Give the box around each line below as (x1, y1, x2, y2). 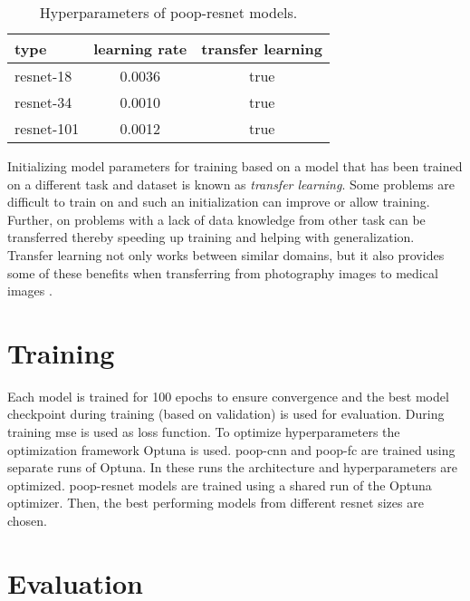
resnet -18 (14, 65, 72, 86)
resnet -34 (14, 92, 72, 112)
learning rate (93, 38, 187, 59)
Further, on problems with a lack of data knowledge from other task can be (7, 209, 426, 228)
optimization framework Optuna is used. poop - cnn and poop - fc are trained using (7, 440, 456, 459)
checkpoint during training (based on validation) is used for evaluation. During (7, 404, 445, 423)
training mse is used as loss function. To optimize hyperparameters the (7, 422, 400, 441)
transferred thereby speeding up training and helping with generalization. (7, 228, 415, 247)
